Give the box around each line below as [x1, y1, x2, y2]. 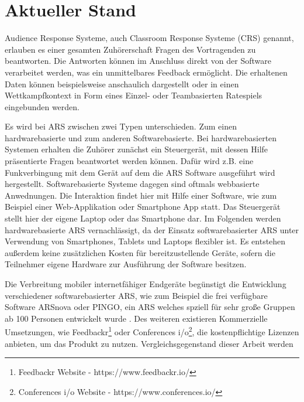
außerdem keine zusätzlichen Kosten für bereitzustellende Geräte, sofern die [5, 246, 275, 258]
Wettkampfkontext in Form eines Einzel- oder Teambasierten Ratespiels [5, 89, 262, 101]
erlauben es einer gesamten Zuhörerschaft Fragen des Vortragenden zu [5, 43, 256, 55]
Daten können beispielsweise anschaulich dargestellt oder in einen [5, 77, 239, 90]
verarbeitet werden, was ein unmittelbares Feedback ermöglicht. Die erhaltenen [5, 66, 288, 78]
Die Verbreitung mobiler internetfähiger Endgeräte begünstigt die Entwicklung [5, 278, 286, 289]
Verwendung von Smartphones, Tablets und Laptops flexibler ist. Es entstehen [5, 235, 286, 247]
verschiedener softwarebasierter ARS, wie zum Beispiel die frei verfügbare [5, 289, 268, 301]
